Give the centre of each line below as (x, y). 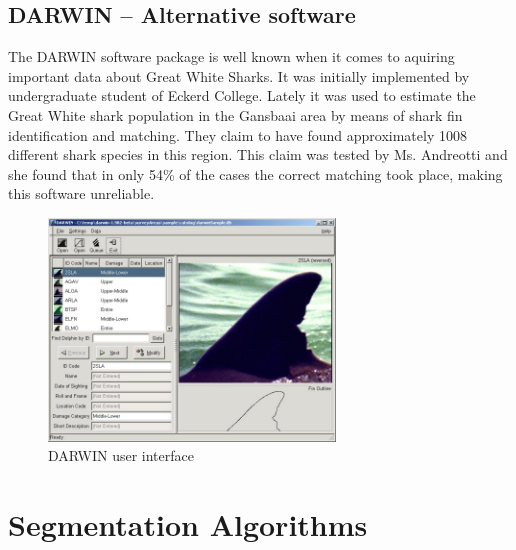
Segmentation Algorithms (188, 524)
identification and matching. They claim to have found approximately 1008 (237, 134)
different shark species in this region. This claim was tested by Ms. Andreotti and (258, 154)
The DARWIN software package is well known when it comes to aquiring (231, 56)
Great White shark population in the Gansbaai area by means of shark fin (235, 114)
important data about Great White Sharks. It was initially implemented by (239, 75)
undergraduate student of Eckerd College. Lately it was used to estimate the (242, 95)
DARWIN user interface (121, 455)
